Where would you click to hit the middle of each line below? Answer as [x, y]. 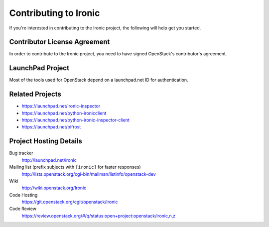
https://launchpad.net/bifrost [51, 127]
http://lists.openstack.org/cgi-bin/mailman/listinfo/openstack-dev [89, 174]
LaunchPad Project [39, 68]
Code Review [23, 209]
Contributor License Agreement [60, 42]
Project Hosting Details [46, 141]
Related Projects [35, 94]
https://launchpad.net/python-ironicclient [64, 113]
